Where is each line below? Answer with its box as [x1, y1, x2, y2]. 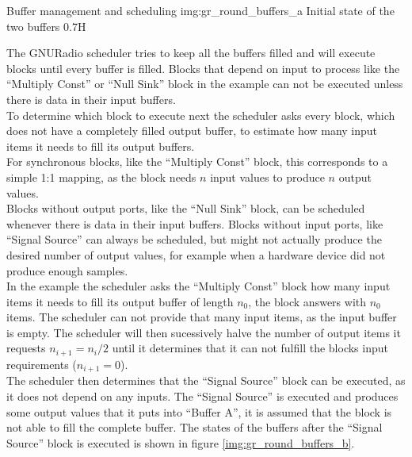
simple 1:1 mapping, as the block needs [6, 168, 196, 185]
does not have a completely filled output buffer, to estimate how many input [6, 122, 378, 139]
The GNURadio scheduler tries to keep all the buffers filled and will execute [6, 44, 376, 61]
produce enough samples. [6, 262, 128, 278]
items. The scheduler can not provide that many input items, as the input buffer [6, 309, 397, 325]
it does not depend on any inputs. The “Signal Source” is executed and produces [6, 387, 399, 404]
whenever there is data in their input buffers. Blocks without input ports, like [6, 215, 383, 232]
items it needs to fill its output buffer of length [6, 293, 234, 309]
